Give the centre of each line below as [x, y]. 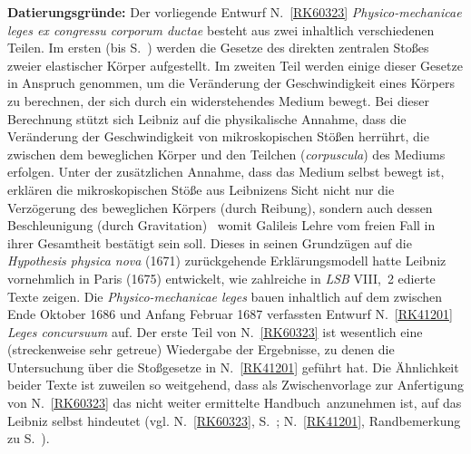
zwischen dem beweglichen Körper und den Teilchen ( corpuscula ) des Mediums [226, 154]
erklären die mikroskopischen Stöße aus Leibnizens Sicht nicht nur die [201, 189]
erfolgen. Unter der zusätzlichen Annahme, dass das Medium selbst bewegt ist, [226, 172]
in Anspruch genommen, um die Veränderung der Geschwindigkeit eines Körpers [231, 83]
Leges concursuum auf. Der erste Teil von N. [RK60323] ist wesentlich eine [215, 331]
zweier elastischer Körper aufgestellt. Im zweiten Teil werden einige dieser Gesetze [235, 65]
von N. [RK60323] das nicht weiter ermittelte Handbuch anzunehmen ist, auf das [235, 403]
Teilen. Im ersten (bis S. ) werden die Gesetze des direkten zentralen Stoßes [218, 48]
